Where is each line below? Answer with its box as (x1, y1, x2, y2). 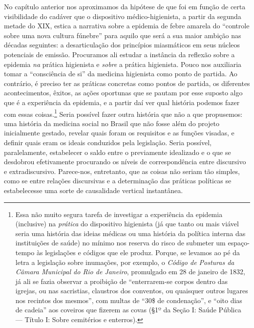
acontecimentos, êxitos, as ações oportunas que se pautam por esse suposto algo (4, 87, 243, 98)
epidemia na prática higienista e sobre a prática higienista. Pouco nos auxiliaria (4, 59, 242, 69)
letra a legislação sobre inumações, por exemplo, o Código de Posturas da (15, 257, 234, 267)
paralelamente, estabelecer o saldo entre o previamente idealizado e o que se (4, 147, 231, 157)
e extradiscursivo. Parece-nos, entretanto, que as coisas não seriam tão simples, (4, 166, 240, 176)
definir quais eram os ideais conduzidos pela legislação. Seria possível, (4, 137, 212, 147)
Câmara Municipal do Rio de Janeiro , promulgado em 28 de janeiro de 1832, (15, 266, 245, 277)
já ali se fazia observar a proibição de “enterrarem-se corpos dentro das (15, 276, 228, 286)
